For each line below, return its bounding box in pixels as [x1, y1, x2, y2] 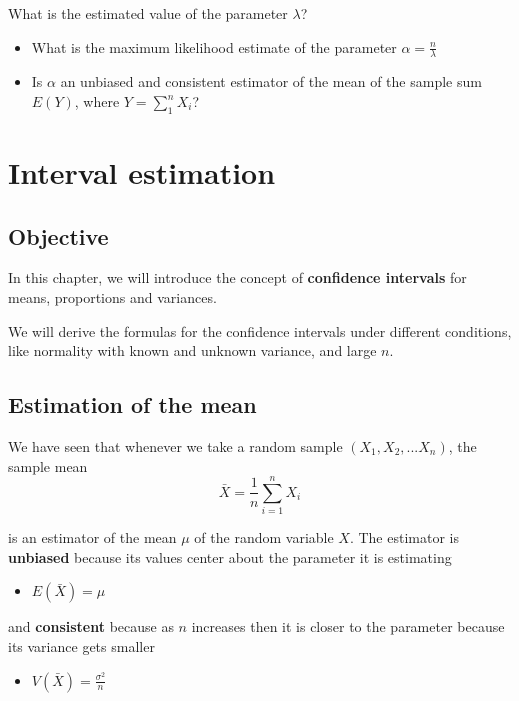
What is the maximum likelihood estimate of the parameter [31, 36, 397, 57]
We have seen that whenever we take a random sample [8, 435, 343, 456]
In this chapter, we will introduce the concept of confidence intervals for [8, 267, 467, 288]
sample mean [8, 455, 88, 476]
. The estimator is [349, 527, 459, 548]
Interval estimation [8, 152, 276, 192]
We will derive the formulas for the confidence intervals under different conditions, [8, 320, 512, 341]
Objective [8, 220, 109, 251]
